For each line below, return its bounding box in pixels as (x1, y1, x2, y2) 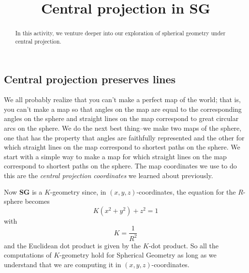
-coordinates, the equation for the (136, 186, 236, 197)
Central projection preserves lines (4, 72, 176, 87)
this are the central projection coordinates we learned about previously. (4, 170, 213, 181)
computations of (4, 250, 52, 260)
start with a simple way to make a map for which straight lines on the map (4, 151, 227, 161)
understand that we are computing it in (4, 259, 121, 270)
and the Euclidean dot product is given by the (4, 240, 141, 250)
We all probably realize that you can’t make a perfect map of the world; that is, (4, 94, 241, 105)
